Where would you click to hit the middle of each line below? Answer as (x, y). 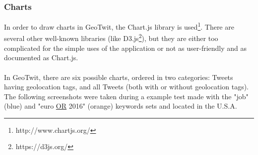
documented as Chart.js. (41, 58)
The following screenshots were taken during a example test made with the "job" (126, 96)
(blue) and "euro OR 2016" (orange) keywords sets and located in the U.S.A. (121, 106)
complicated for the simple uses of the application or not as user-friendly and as (126, 48)
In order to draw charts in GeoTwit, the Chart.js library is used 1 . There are (119, 26)
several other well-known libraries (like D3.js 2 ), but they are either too (111, 38)
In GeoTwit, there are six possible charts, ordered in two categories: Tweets (119, 77)
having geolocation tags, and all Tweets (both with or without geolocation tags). (127, 87)
